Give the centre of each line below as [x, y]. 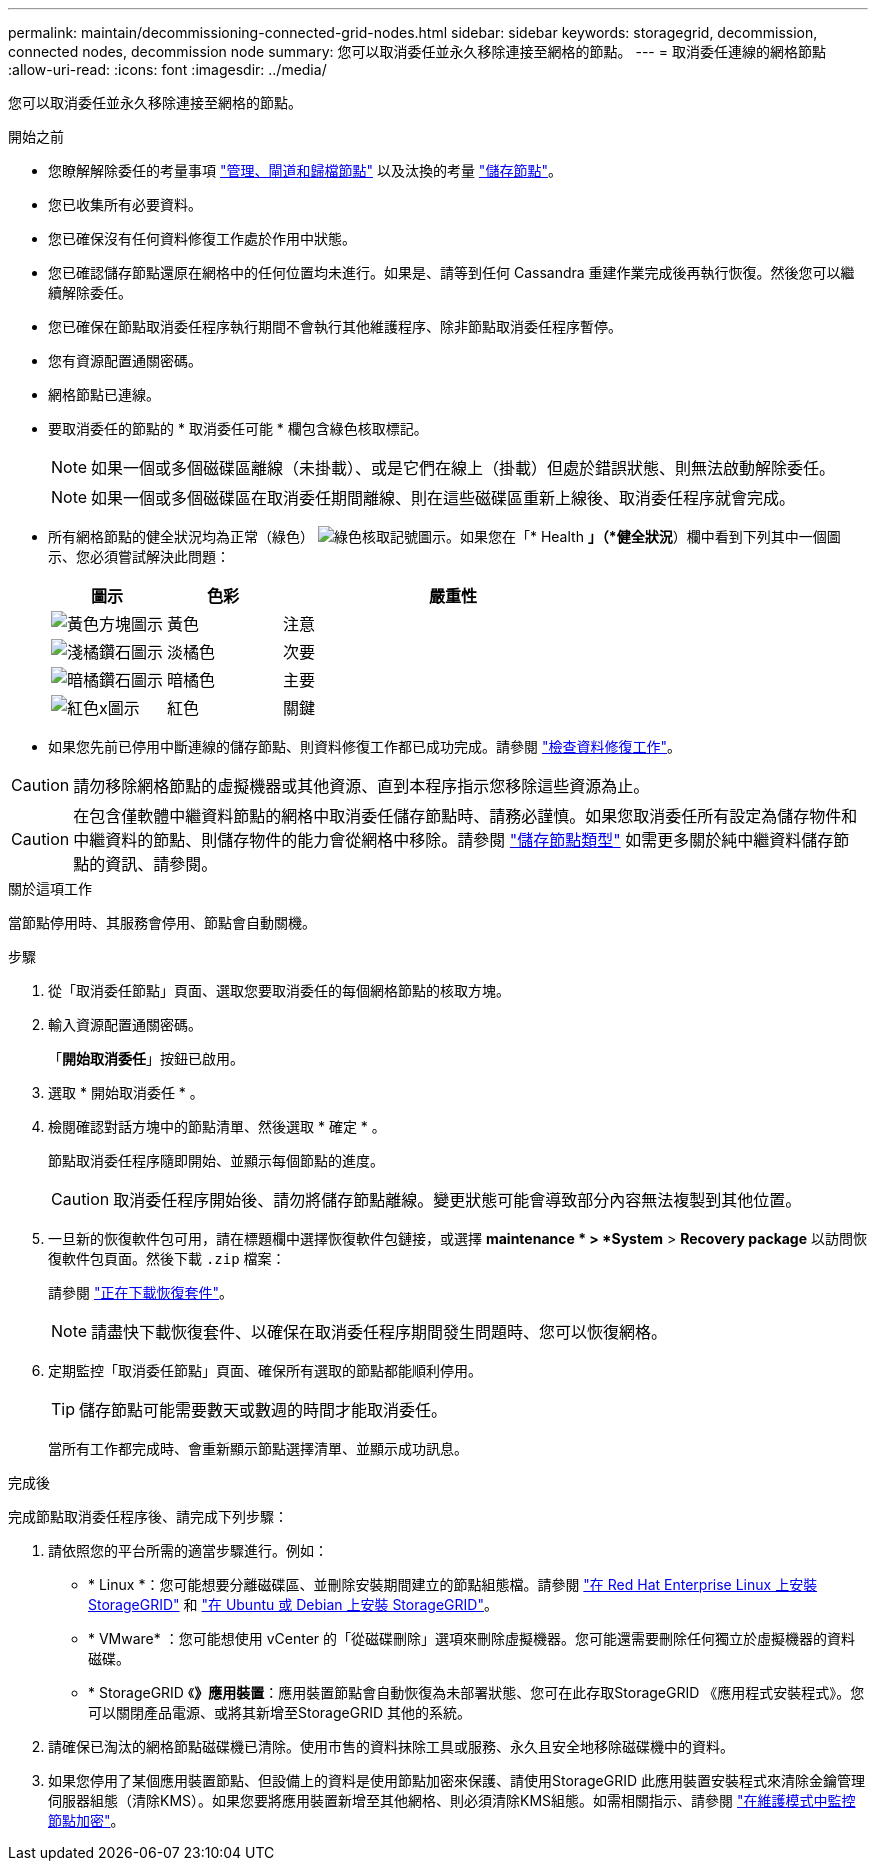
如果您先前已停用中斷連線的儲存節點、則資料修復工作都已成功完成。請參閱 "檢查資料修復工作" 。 [364, 746]
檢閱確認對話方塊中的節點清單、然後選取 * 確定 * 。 [217, 1126]
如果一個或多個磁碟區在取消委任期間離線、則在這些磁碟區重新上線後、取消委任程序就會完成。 [443, 498]
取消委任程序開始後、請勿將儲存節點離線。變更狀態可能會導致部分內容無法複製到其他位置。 [457, 1200]
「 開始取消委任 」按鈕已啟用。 [146, 1058]
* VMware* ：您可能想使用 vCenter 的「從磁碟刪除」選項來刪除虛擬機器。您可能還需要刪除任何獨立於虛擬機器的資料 [472, 1638]
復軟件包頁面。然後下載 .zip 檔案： [167, 1258]
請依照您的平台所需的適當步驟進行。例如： [188, 1550]
